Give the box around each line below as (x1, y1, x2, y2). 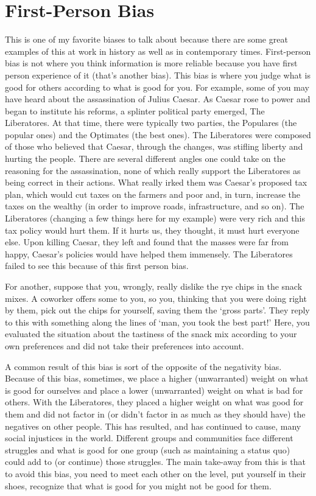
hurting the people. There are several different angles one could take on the (5, 152, 286, 165)
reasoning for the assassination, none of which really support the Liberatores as (5, 164, 301, 176)
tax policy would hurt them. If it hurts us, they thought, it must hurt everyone (5, 223, 300, 236)
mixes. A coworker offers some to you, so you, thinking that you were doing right (5, 292, 307, 304)
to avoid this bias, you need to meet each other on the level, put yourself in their (5, 467, 306, 480)
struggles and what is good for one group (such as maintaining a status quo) (5, 443, 290, 456)
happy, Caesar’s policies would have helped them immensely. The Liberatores (5, 247, 293, 260)
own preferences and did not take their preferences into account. (5, 339, 244, 352)
